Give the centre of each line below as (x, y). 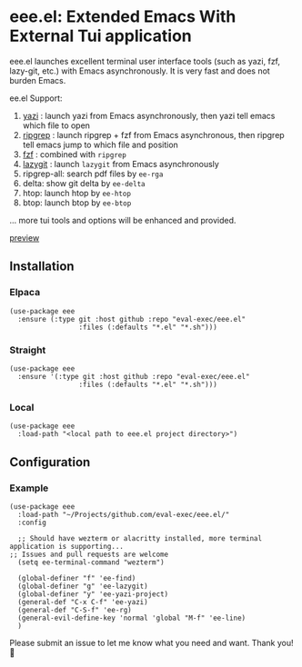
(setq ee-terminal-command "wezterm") (91, 562)
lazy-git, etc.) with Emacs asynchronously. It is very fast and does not (140, 71)
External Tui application (101, 36)
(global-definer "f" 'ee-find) (77, 578)
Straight (28, 350)
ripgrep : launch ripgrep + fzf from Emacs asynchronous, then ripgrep (153, 134)
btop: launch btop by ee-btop (77, 203)
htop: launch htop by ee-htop (77, 193)
